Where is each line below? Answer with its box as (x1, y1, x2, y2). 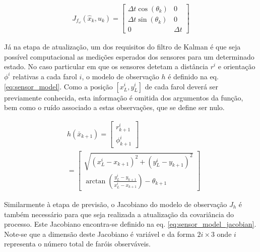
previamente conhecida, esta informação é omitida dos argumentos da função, (4, 92, 243, 103)
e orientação (218, 61, 255, 72)
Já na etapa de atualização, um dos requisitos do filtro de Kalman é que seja (4, 41, 241, 52)
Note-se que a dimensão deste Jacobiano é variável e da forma (4, 228, 195, 239)
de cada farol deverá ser (145, 81, 218, 91)
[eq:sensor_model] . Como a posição (4, 81, 113, 91)
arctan (86, 177, 106, 185)
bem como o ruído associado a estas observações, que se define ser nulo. (4, 102, 225, 113)
